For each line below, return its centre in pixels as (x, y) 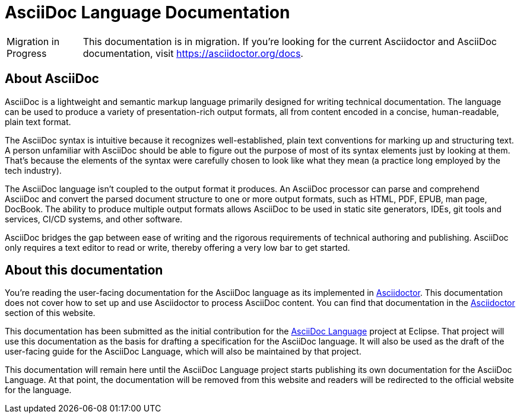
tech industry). (33, 170)
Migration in (33, 41)
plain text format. (38, 122)
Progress (27, 53)
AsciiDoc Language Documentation (148, 12)
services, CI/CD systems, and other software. (94, 219)
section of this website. (50, 313)
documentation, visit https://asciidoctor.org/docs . (193, 53)
